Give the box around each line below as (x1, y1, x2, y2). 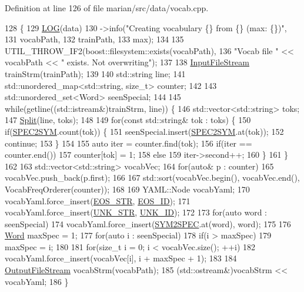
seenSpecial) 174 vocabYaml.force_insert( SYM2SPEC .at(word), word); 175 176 (5, 217, 291, 230)
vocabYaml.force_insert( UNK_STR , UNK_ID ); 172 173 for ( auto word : (5, 206, 267, 218)
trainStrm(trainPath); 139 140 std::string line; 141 (5, 67, 186, 79)
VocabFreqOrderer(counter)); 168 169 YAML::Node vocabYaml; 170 (5, 182, 250, 195)
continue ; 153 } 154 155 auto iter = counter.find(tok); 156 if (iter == (5, 137, 252, 149)
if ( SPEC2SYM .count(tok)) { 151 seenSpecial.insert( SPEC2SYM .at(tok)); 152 (5, 125, 284, 137)
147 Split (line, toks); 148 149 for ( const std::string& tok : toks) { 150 (5, 114, 251, 126)
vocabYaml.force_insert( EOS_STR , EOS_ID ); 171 (5, 194, 191, 207)
